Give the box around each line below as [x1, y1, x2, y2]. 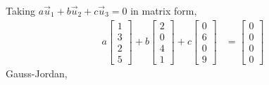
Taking [6, 3, 36, 17]
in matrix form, [130, 3, 197, 17]
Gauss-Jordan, [6, 65, 68, 80]
